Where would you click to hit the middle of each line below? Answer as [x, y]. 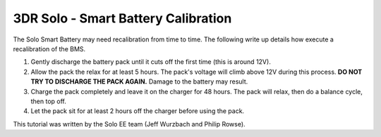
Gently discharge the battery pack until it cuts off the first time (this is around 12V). [151, 62]
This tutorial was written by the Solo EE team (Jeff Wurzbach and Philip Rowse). [129, 124]
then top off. [49, 101]
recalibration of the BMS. [49, 48]
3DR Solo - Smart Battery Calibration [122, 18]
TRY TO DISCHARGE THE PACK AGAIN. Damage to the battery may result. [139, 81]
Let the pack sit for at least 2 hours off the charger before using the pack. [138, 111]
